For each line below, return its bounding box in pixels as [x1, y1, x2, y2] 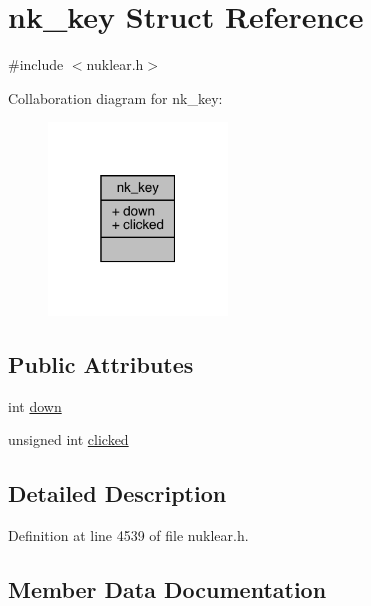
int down [8, 395, 62, 416]
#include [8, 54, 64, 75]
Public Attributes [8, 348, 194, 379]
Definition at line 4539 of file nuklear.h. [8, 524, 249, 545]
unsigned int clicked [8, 429, 129, 450]
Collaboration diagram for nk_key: [8, 87, 223, 108]
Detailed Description [8, 478, 227, 509]
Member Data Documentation [8, 573, 327, 604]
